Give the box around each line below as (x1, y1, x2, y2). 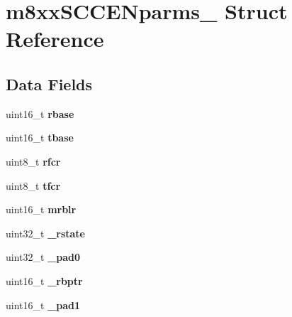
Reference (6, 24, 104, 53)
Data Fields (6, 72, 93, 95)
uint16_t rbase (6, 106, 74, 121)
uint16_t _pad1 (6, 297, 81, 312)
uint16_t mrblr (6, 202, 77, 217)
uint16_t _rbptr (6, 273, 83, 288)
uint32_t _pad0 (6, 249, 81, 264)
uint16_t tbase (6, 130, 74, 145)
